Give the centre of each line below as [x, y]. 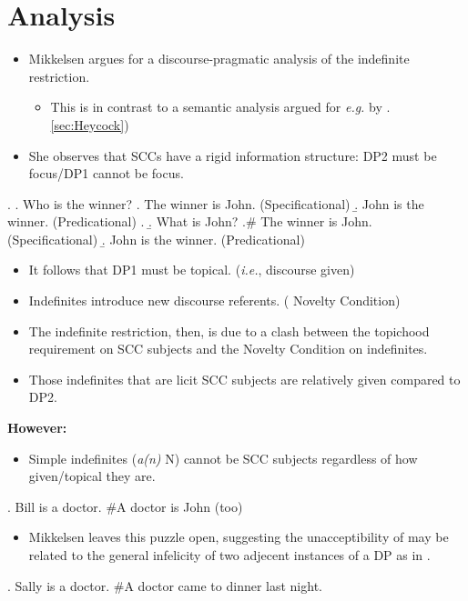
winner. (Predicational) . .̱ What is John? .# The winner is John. [190, 221]
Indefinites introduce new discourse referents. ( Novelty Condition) [214, 300]
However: [37, 428]
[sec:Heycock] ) [90, 124]
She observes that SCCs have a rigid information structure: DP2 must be [233, 155]
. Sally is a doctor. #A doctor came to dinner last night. [165, 585]
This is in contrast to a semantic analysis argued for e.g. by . [220, 107]
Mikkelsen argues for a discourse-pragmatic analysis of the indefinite [219, 59]
